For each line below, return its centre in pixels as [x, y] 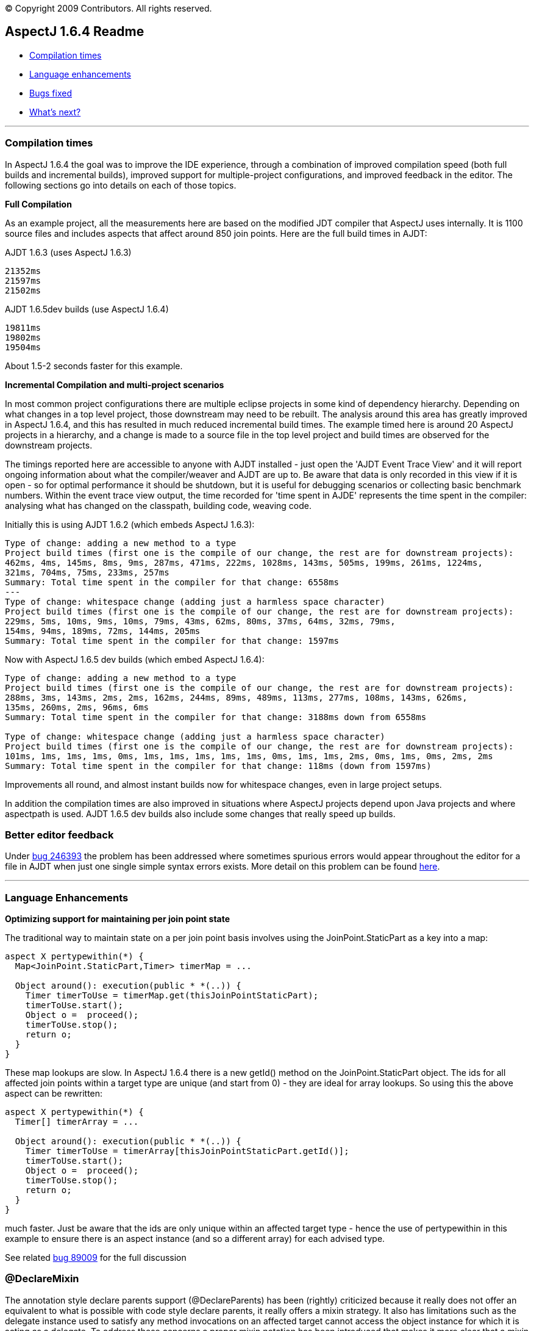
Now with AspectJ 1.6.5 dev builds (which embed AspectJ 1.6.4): [135, 659]
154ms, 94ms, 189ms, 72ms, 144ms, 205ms [103, 631]
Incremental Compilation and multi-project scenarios [115, 384]
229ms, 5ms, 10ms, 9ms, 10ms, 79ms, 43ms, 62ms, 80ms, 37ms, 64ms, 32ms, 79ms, [200, 621]
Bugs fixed [51, 93]
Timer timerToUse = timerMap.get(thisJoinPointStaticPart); [172, 996]
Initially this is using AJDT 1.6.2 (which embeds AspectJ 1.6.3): [130, 524]
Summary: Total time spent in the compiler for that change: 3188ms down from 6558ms [216, 717]
